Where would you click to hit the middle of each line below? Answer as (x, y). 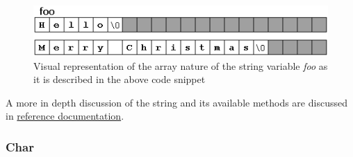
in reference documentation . (65, 116)
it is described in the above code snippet (120, 79)
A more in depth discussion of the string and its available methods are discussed (176, 102)
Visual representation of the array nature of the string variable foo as (181, 65)
